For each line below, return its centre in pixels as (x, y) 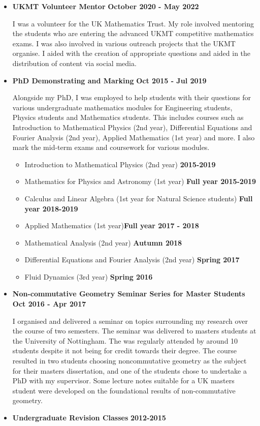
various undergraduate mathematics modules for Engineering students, (122, 107)
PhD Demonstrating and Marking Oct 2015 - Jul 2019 (109, 80)
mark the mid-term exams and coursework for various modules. (111, 147)
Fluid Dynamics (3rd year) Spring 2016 (89, 276)
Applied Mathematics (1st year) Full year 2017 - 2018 (112, 225)
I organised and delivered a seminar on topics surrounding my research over (130, 321)
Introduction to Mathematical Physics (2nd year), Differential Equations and (132, 127)
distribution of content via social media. (74, 63)
